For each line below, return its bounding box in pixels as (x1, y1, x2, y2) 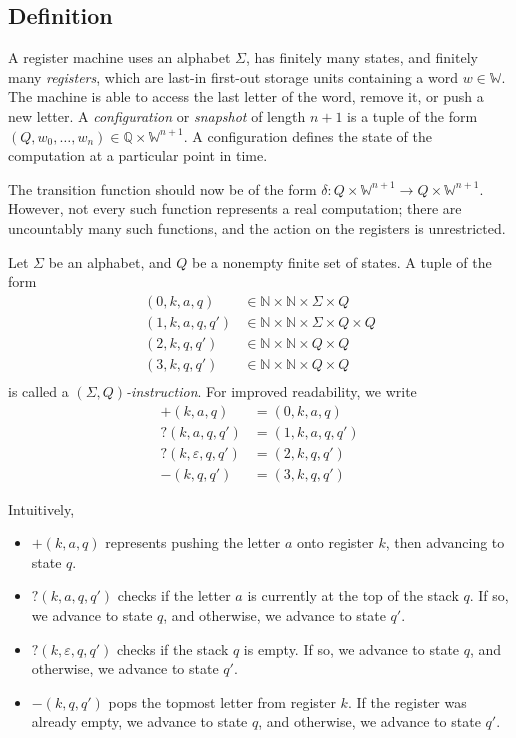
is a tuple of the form (347, 105, 478, 126)
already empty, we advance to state (31, 711, 248, 732)
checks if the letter (117, 585, 231, 606)
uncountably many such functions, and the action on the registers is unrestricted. (8, 217, 506, 238)
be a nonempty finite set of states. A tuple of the (191, 251, 492, 272)
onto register (296, 532, 374, 553)
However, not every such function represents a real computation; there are (8, 198, 462, 219)
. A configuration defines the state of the (183, 125, 433, 146)
